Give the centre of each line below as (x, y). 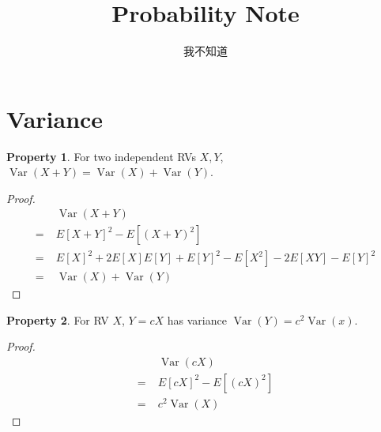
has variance (197, 319)
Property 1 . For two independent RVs (101, 156)
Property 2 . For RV (58, 319)
